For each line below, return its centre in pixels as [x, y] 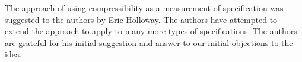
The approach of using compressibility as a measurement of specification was [144, 8]
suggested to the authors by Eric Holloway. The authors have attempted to [141, 19]
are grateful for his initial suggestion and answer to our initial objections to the [149, 42]
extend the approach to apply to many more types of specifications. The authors [151, 31]
